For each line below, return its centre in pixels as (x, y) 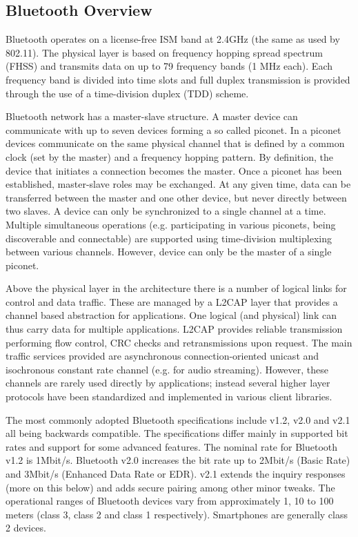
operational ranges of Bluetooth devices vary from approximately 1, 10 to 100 (170, 501)
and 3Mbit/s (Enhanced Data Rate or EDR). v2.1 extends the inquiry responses (176, 474)
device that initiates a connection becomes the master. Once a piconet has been (174, 170)
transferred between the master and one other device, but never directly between (176, 197)
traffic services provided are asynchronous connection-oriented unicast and (162, 356)
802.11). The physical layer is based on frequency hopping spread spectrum (164, 52)
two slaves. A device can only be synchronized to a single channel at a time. (166, 211)
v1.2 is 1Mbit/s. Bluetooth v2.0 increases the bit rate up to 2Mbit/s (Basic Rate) (178, 460)
